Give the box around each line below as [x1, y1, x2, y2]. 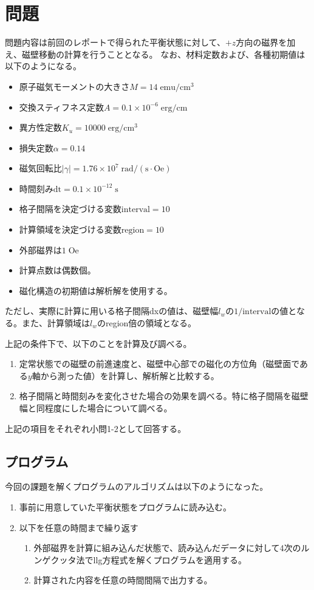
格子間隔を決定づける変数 [19, 202, 121, 215]
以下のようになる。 [5, 60, 81, 72]
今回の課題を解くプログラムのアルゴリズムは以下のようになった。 [5, 480, 268, 493]
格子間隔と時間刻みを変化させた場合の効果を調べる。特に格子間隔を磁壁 [19, 389, 309, 402]
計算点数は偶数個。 [19, 264, 96, 276]
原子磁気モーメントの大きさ [19, 80, 130, 92]
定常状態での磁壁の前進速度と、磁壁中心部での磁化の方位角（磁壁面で [19, 357, 300, 370]
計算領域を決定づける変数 [19, 223, 121, 236]
